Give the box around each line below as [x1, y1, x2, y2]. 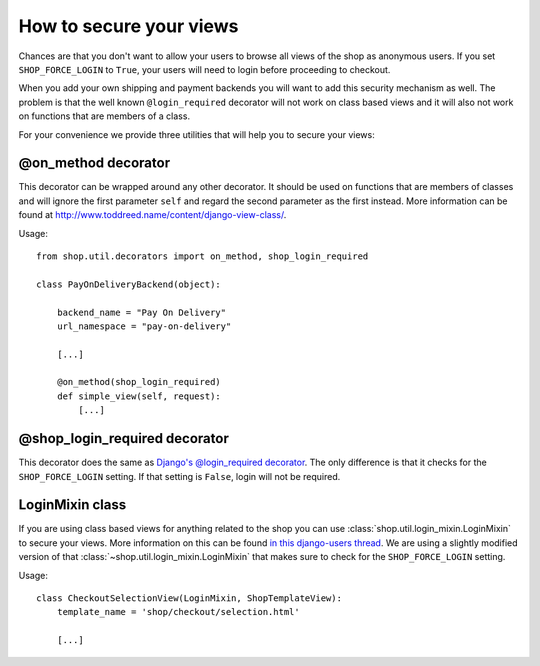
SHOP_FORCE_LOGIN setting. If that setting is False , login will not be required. [18, 470, 341, 482]
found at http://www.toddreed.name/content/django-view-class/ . [18, 209, 287, 221]
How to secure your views [18, 15, 239, 37]
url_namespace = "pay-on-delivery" [56, 320, 232, 332]
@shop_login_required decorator [18, 430, 229, 447]
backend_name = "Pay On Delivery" [56, 306, 227, 318]
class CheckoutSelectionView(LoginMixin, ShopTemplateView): [36, 593, 342, 604]
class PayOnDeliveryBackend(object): [36, 278, 222, 290]
